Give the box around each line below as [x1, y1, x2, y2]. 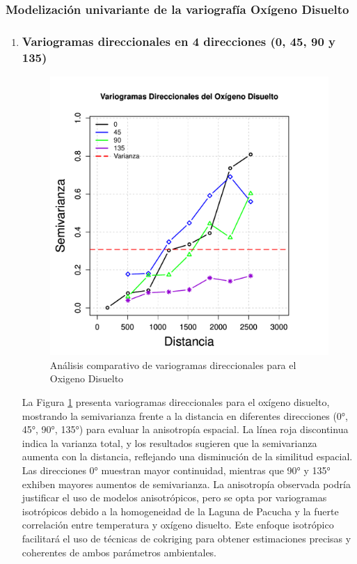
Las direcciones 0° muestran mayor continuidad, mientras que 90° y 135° [22, 462, 331, 477]
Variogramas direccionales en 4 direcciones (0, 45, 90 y [22, 32, 335, 49]
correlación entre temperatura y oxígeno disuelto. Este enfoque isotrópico [22, 517, 334, 532]
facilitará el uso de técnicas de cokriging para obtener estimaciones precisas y [22, 531, 351, 545]
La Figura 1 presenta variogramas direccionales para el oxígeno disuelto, [22, 394, 330, 409]
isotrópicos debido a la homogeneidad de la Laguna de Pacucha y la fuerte [22, 503, 339, 518]
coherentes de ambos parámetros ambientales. [22, 545, 217, 559]
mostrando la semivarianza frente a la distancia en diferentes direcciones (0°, [22, 408, 348, 423]
